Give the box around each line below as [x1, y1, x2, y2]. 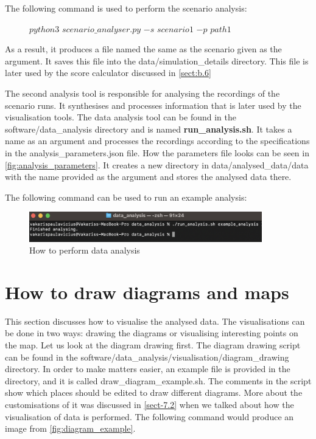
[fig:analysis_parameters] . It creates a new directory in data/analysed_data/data [5, 158, 309, 171]
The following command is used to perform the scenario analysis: [5, 2, 247, 14]
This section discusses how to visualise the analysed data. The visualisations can [5, 314, 305, 327]
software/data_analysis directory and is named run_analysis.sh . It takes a [5, 122, 292, 135]
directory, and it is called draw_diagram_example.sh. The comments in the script [5, 374, 312, 387]
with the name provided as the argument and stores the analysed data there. [5, 170, 292, 183]
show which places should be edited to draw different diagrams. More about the [5, 386, 303, 399]
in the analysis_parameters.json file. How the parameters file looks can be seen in [5, 146, 309, 159]
